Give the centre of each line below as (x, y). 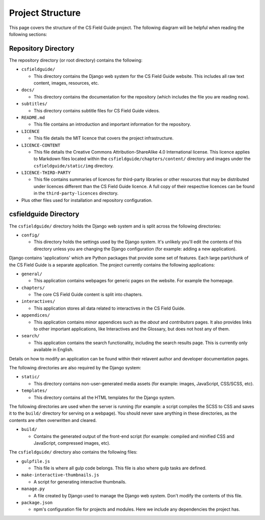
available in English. (53, 350)
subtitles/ (34, 104)
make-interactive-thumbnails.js (60, 475)
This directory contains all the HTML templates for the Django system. (105, 397)
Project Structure (45, 13)
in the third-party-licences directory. (76, 193)
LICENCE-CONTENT (41, 145)
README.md (33, 117)
